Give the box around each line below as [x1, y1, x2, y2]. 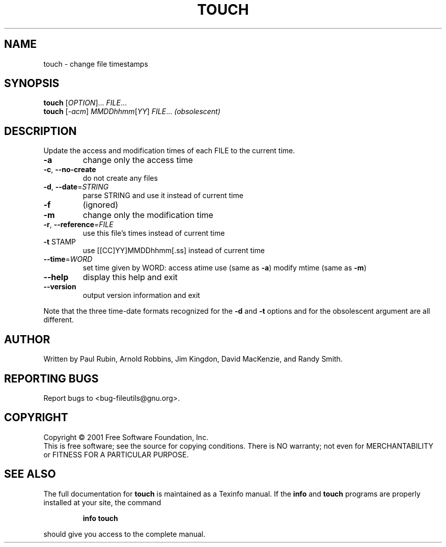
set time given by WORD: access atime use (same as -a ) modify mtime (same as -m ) [82, 263, 367, 272]
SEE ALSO [4, 468, 56, 481]
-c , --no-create [43, 165, 96, 174]
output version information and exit [82, 291, 200, 300]
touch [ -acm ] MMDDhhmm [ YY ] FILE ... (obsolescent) [43, 107, 220, 116]
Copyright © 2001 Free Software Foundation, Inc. [43, 432, 209, 442]
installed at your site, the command [43, 498, 161, 507]
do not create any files [82, 174, 158, 183]
